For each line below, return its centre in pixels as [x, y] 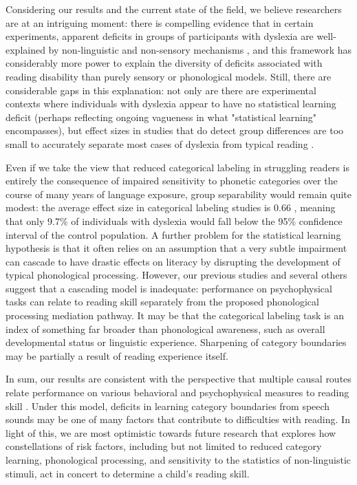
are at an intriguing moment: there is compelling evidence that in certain [160, 22]
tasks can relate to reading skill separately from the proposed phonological [162, 302]
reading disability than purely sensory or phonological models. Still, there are [169, 76]
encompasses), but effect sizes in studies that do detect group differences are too [175, 130]
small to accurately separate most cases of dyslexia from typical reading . [160, 143]
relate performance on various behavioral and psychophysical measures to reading [177, 392]
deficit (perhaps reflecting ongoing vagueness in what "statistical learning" [161, 117]
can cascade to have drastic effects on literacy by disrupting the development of [173, 261]
